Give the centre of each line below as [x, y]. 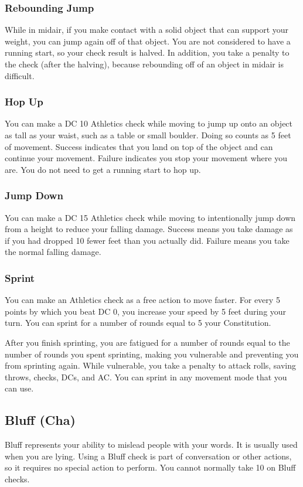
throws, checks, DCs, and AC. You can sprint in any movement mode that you [146, 377]
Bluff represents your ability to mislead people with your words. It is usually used [151, 445]
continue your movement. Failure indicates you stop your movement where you [146, 158]
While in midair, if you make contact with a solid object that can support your [147, 30]
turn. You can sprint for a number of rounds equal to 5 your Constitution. [138, 323]
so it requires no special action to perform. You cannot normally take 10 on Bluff [150, 467]
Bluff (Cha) [40, 420]
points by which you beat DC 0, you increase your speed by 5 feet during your [146, 311]
